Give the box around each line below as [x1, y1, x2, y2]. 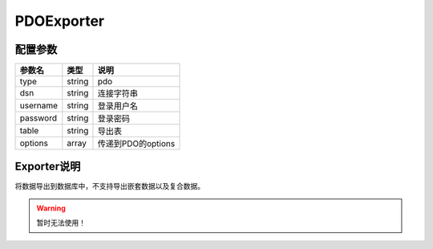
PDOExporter [14, 12, 105, 30]
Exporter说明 [14, 160, 81, 173]
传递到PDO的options [97, 138, 176, 149]
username [19, 100, 59, 112]
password [19, 112, 58, 124]
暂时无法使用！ [36, 218, 86, 228]
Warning [36, 203, 66, 213]
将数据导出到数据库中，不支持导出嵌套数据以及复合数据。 [14, 181, 204, 190]
